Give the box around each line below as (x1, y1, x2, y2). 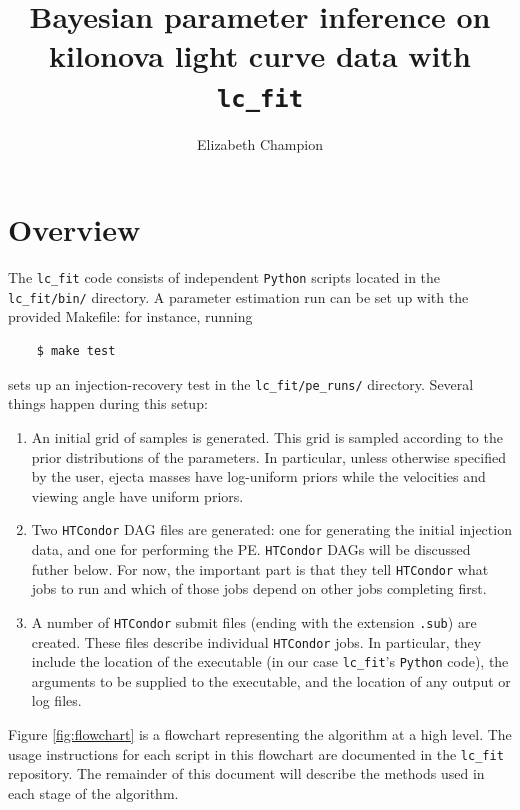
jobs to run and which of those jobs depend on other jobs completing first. (31, 578, 487, 599)
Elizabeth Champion (197, 133, 323, 154)
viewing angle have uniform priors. (31, 485, 244, 506)
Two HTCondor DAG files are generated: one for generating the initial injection (31, 519, 512, 540)
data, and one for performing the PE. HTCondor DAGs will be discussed (31, 538, 471, 559)
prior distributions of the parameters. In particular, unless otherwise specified (31, 446, 506, 467)
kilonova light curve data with (49, 35, 471, 76)
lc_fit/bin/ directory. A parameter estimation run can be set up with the (8, 286, 469, 307)
